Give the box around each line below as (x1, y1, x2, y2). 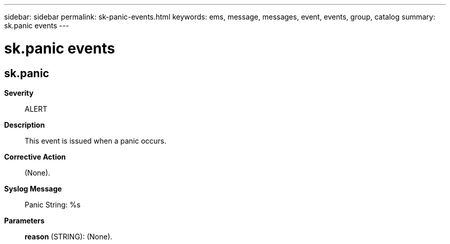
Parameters (4, 216, 45, 225)
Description (4, 120, 45, 129)
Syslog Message (4, 184, 62, 193)
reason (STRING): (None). (25, 232, 113, 241)
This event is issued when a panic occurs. (25, 136, 166, 145)
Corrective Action (4, 152, 66, 161)
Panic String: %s (25, 200, 81, 209)
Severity (4, 88, 34, 97)
